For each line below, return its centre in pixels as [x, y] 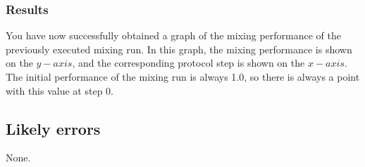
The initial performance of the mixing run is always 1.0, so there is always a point [183, 76]
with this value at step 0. [60, 90]
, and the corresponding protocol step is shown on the [188, 63]
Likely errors [53, 128]
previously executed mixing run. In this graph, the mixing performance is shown [179, 49]
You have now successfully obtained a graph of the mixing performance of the [173, 35]
